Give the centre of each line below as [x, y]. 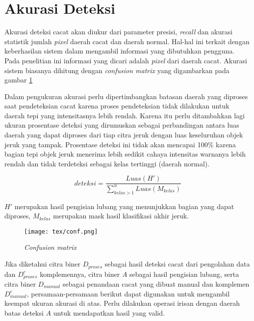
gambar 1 [19, 80]
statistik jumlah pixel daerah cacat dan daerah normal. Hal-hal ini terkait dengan [127, 41]
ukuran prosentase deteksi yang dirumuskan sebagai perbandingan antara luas [122, 125]
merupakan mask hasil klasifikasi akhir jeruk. [121, 216]
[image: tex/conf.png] [61, 231]
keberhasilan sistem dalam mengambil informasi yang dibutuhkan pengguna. [120, 51]
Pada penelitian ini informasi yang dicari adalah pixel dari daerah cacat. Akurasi [126, 60]
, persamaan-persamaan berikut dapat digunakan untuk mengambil [128, 293]
